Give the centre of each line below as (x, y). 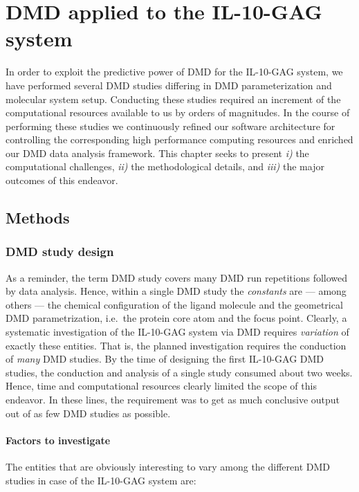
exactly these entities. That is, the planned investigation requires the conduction (176, 345)
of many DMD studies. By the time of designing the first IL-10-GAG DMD (165, 359)
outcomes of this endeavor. (62, 180)
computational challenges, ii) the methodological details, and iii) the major (165, 166)
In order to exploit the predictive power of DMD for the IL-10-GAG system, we (174, 72)
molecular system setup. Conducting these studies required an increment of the (173, 99)
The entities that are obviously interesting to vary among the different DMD (168, 466)
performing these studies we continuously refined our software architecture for (171, 126)
